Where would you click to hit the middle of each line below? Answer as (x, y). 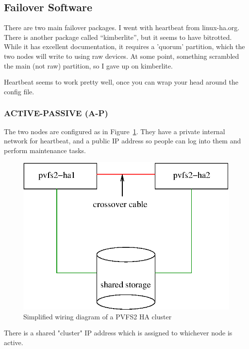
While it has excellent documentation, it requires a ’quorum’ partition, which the (124, 46)
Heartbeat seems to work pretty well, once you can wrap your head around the (121, 82)
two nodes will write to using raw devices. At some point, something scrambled (122, 56)
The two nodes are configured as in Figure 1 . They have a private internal (115, 131)
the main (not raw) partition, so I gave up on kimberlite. (88, 65)
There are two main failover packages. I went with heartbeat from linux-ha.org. (122, 27)
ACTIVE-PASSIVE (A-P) (56, 113)
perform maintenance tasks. (45, 150)
